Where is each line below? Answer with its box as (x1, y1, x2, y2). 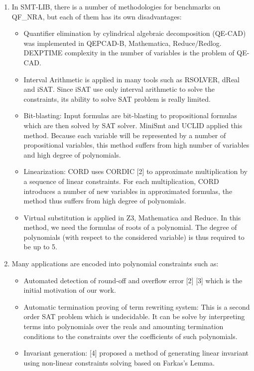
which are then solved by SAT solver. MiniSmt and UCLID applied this (23, 120, 243, 130)
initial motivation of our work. (23, 285, 116, 295)
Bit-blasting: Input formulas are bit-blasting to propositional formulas (23, 110, 237, 121)
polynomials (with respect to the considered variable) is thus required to (23, 231, 245, 242)
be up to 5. (23, 241, 57, 252)
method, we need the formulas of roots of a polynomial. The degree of (23, 222, 237, 232)
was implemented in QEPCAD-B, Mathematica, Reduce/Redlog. (23, 37, 222, 48)
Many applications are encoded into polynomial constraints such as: (11, 258, 219, 269)
